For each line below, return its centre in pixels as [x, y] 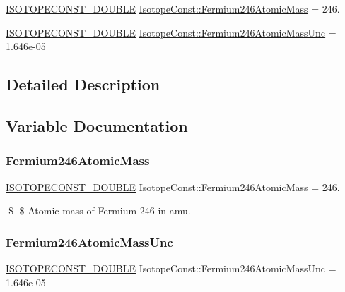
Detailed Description [83, 84]
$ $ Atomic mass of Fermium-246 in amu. [99, 211]
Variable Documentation [97, 125]
